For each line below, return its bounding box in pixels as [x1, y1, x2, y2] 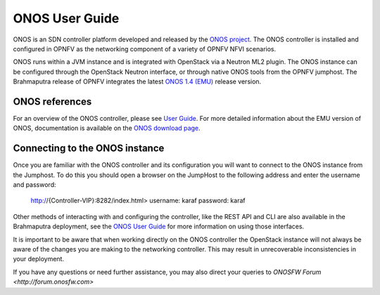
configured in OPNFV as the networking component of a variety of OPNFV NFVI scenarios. [13, 44, 277, 53]
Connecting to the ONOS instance [13, 143, 165, 155]
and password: [13, 181, 56, 189]
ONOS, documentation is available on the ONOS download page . [13, 124, 201, 133]
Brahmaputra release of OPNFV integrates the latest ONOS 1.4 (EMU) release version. [13, 77, 262, 86]
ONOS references [13, 96, 92, 107]
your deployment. [13, 255, 65, 263]
